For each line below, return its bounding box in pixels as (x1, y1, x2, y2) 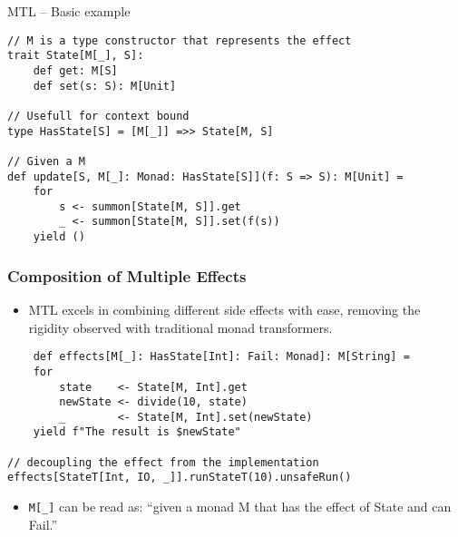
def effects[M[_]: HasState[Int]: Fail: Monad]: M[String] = (33, 350, 410, 364)
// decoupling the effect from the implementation (7, 455, 319, 469)
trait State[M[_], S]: (7, 49, 144, 63)
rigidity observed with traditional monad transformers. (28, 317, 333, 337)
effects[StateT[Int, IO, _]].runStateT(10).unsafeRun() (7, 471, 352, 484)
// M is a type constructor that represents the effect (7, 34, 352, 47)
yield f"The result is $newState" (33, 425, 241, 439)
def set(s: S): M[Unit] (33, 79, 177, 93)
